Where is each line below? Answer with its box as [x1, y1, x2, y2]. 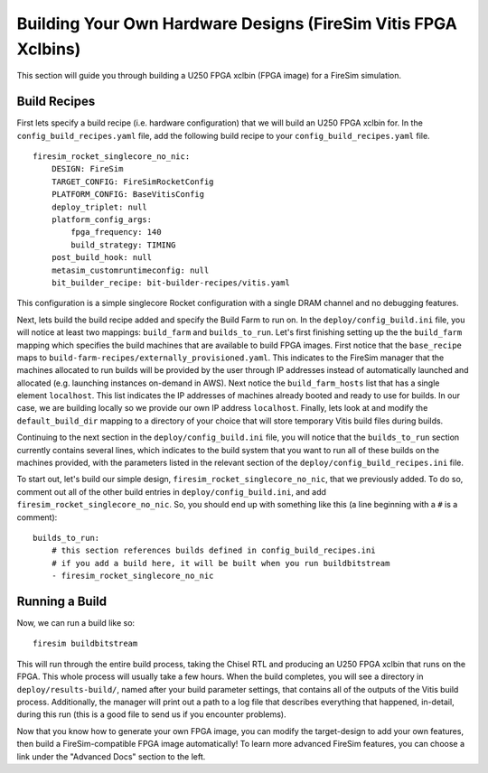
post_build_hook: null [51, 253, 153, 263]
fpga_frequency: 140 [70, 227, 162, 237]
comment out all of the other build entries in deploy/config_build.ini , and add [16, 486, 327, 497]
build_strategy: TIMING [70, 239, 176, 250]
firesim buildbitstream [33, 638, 138, 649]
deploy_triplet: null [51, 201, 148, 212]
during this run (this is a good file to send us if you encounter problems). [16, 709, 286, 720]
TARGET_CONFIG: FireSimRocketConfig [51, 176, 214, 187]
